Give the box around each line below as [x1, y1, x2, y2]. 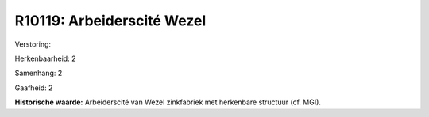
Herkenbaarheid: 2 [14, 54, 76, 63]
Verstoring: [14, 40, 52, 49]
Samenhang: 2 [14, 68, 63, 78]
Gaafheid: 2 [14, 83, 53, 92]
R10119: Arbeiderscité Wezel [14, 12, 207, 29]
